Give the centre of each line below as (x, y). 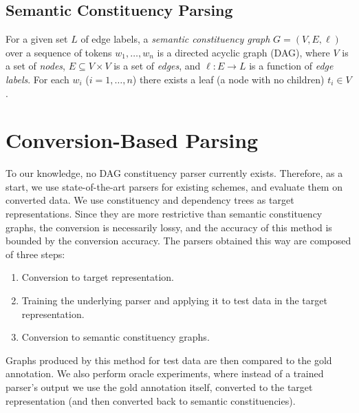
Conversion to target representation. (98, 277)
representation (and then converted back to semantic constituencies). (151, 400)
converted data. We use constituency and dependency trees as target (150, 200)
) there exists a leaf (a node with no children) (228, 79)
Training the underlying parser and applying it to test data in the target (174, 300)
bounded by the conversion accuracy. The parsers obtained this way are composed (178, 241)
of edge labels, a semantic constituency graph (175, 39)
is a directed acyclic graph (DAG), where (243, 52)
